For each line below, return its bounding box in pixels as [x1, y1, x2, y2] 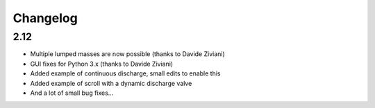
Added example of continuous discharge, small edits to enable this [30, 69, 221, 78]
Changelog [12, 10, 78, 26]
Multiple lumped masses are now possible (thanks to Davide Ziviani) [30, 50, 225, 58]
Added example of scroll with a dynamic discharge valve [30, 79, 192, 87]
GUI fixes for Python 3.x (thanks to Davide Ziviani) [30, 60, 174, 68]
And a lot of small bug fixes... [30, 89, 114, 97]
